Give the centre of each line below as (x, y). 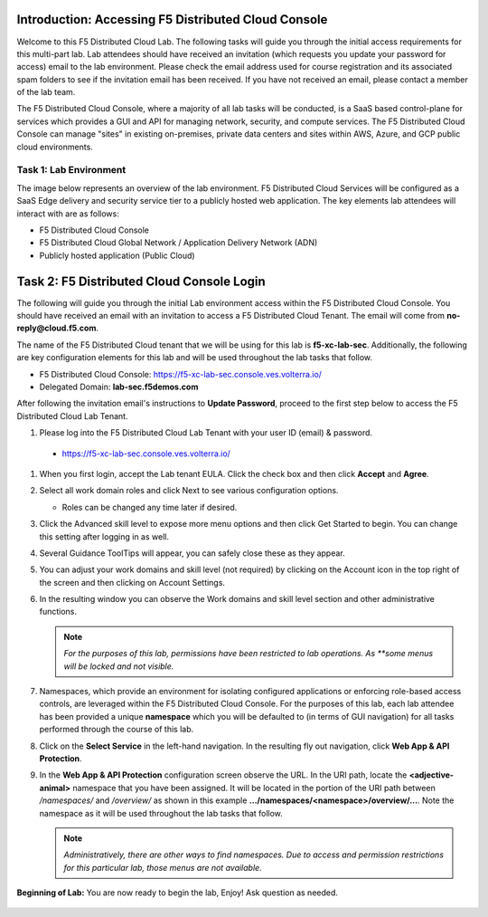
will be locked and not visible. (119, 666)
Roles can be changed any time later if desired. (150, 507)
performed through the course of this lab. (117, 730)
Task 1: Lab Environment (71, 170)
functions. (58, 612)
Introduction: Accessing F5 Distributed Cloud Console (172, 19)
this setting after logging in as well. (104, 536)
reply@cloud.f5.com (56, 328)
